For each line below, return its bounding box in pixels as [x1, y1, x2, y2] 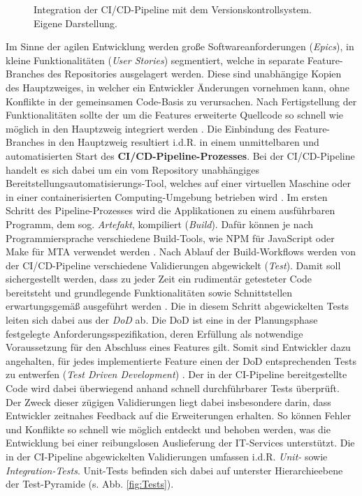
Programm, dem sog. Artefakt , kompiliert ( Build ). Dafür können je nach [6, 216, 314, 231]
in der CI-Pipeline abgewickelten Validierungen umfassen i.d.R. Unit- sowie [6, 449, 328, 463]
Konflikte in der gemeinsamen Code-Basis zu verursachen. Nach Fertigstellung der [6, 93, 357, 108]
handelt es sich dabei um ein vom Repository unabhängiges [6, 162, 259, 176]
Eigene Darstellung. [34, 15, 117, 30]
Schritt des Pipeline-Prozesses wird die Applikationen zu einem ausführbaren [6, 203, 335, 218]
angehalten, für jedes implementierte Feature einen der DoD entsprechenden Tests [6, 353, 356, 368]
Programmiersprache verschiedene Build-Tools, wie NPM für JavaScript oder [6, 230, 335, 245]
